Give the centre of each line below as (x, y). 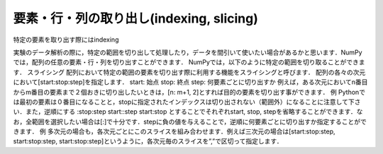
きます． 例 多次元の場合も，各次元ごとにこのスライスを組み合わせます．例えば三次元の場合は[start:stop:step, (174, 131)
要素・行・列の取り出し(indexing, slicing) (136, 18)
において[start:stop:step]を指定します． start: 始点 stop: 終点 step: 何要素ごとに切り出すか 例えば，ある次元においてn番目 (190, 82)
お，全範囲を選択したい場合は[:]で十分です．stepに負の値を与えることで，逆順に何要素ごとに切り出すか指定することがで (190, 122)
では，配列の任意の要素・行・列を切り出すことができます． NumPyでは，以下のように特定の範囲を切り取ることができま (189, 62)
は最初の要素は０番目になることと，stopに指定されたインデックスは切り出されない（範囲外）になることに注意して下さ (187, 102)
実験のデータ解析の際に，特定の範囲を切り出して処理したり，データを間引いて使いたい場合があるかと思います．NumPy (188, 52)
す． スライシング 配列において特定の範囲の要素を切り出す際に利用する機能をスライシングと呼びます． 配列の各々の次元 (189, 72)
